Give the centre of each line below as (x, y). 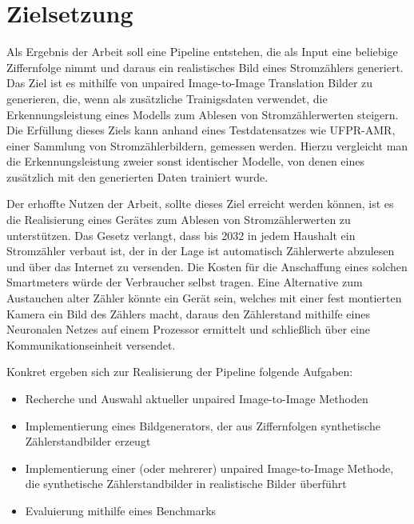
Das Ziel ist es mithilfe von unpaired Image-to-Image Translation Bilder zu (190, 83)
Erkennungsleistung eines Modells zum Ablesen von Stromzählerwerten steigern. (203, 114)
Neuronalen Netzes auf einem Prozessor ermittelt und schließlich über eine (188, 329)
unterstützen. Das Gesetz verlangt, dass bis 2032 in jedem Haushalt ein (181, 235)
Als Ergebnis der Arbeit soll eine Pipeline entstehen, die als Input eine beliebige (202, 52)
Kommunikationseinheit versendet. (91, 344)
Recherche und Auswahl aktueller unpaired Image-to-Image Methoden (197, 398)
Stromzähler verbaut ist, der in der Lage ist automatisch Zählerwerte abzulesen (201, 251)
